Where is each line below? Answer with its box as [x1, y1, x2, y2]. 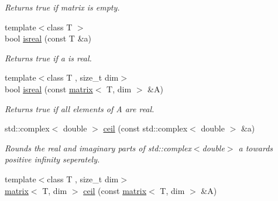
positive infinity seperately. [5, 153, 100, 165]
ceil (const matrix [83, 184, 147, 196]
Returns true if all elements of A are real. [5, 102, 155, 115]
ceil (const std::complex [103, 122, 188, 134]
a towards [238, 141, 273, 154]
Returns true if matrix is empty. [5, 1, 120, 13]
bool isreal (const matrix [5, 82, 93, 95]
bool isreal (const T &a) [5, 32, 91, 44]
